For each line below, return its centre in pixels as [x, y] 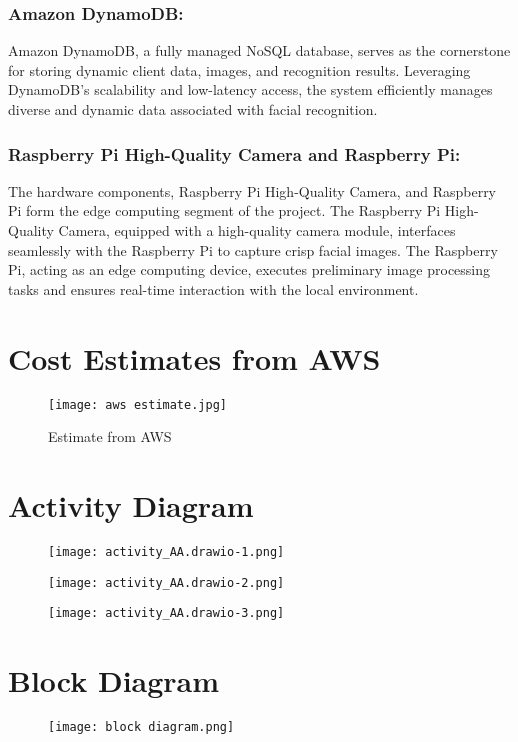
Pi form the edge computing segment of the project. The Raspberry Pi [224, 210]
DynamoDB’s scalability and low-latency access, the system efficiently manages [250, 89]
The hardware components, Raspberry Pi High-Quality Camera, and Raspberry [252, 190]
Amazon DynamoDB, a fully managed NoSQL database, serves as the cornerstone [259, 50]
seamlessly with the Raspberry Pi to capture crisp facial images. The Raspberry [253, 249]
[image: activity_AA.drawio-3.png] [166, 613]
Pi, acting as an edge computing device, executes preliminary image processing [249, 269]
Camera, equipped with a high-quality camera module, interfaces [257, 230]
